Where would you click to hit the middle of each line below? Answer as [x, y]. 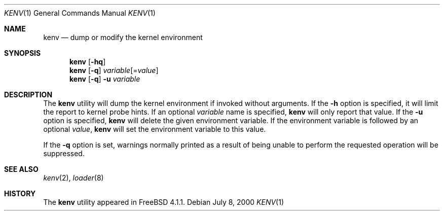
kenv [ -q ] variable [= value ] [114, 70]
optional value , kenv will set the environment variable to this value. [155, 129]
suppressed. [64, 153]
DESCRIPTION [28, 95]
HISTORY [20, 193]
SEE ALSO [21, 169]
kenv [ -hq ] [88, 62]
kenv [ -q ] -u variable [105, 79]
